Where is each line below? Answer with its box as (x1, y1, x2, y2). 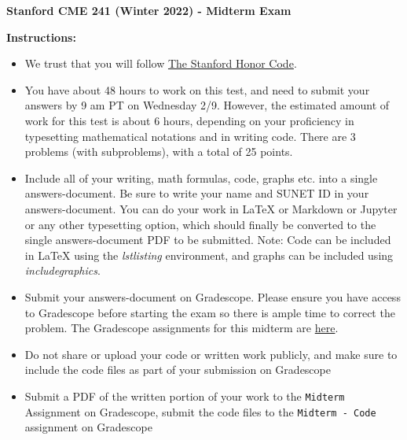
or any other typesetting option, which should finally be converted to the (24, 216, 376, 232)
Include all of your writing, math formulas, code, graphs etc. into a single (24, 169, 378, 186)
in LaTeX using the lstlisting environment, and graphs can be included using (24, 246, 394, 263)
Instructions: (6, 28, 76, 45)
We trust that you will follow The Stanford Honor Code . (24, 55, 297, 72)
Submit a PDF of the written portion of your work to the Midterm (24, 387, 345, 404)
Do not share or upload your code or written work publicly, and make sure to (24, 346, 398, 362)
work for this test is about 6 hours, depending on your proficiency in (24, 112, 354, 128)
